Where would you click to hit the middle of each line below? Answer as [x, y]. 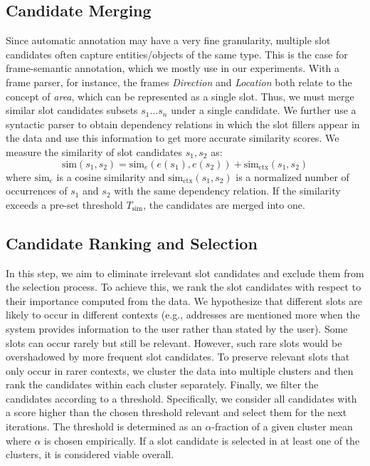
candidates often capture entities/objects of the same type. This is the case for [177, 54]
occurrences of [37, 191]
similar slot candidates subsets [72, 110]
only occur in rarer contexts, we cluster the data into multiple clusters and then [180, 370]
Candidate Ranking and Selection [132, 243]
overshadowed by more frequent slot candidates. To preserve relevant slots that [178, 357]
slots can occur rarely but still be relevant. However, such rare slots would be [174, 342]
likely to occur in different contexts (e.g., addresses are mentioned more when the [183, 315]
